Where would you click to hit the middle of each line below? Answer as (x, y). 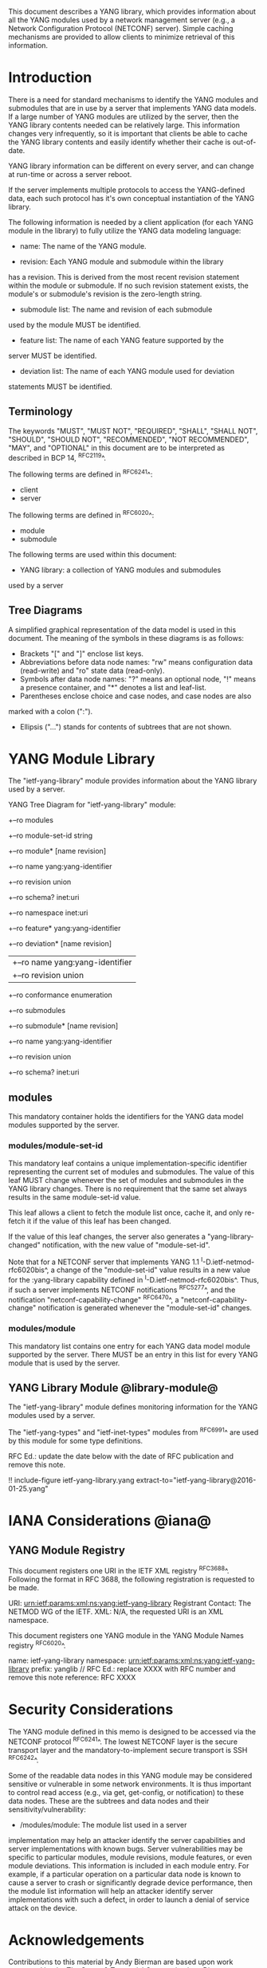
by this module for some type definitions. (76, 1440)
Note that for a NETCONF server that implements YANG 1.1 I (106, 1261)
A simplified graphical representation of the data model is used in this (122, 630)
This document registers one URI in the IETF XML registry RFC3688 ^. (119, 1569)
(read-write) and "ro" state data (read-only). (92, 670)
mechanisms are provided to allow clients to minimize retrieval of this (122, 37)
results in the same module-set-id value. (75, 1197)
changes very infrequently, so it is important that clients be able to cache (128, 133)
